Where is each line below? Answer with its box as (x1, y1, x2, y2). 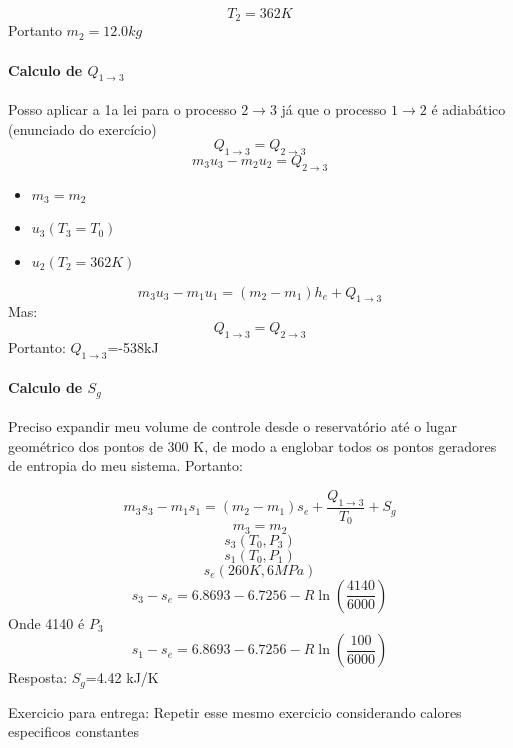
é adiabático (431, 99, 506, 120)
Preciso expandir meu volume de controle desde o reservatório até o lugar (8, 416, 458, 437)
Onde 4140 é (8, 612, 85, 633)
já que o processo (281, 99, 387, 120)
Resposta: (8, 667, 68, 688)
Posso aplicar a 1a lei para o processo (8, 99, 237, 120)
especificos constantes (8, 721, 139, 742)
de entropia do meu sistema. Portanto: (8, 455, 243, 476)
